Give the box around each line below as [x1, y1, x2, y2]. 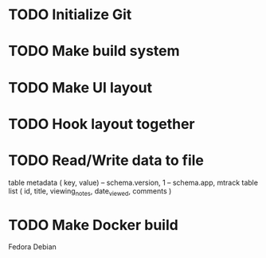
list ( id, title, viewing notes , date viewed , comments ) [8, 186, 172, 197]
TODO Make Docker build [8, 216, 179, 234]
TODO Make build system [8, 42, 181, 61]
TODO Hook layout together [8, 115, 195, 133]
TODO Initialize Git [8, 6, 132, 24]
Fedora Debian [8, 242, 57, 252]
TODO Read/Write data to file [8, 151, 205, 169]
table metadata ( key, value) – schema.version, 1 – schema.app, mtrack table [8, 178, 259, 187]
